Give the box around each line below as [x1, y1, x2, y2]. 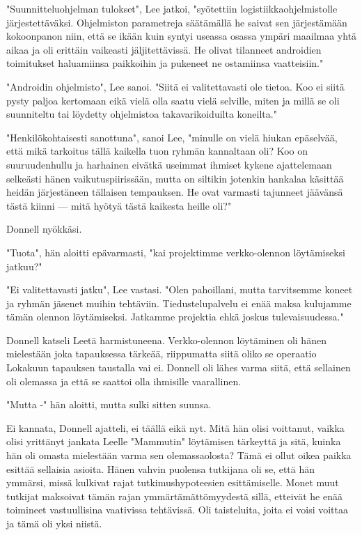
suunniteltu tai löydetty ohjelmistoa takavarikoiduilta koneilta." [6, 107, 277, 121]
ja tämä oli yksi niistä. [6, 516, 102, 530]
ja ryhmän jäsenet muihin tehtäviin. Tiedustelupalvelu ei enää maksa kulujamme [6, 295, 352, 310]
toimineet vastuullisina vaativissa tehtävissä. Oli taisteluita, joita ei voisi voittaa [6, 502, 349, 517]
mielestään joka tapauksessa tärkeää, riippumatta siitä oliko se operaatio [6, 346, 317, 361]
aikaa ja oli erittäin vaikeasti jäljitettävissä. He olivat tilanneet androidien [6, 42, 322, 56]
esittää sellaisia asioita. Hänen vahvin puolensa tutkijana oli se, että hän [6, 461, 315, 476]
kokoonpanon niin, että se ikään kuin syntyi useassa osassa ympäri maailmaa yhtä [6, 29, 357, 43]
